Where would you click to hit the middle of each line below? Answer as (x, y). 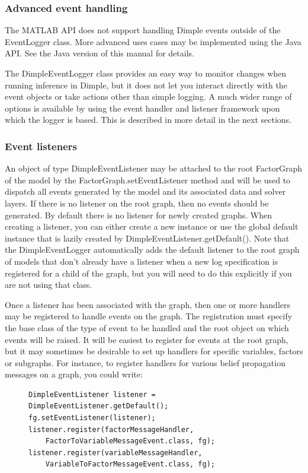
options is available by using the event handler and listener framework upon (142, 108)
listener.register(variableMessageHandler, (115, 453)
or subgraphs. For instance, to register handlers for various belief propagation (145, 362)
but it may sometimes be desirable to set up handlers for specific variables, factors (154, 351)
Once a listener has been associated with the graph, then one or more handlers (148, 304)
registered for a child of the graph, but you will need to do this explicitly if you (148, 273)
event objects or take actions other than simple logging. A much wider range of (148, 96)
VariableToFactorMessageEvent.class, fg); (130, 464)
